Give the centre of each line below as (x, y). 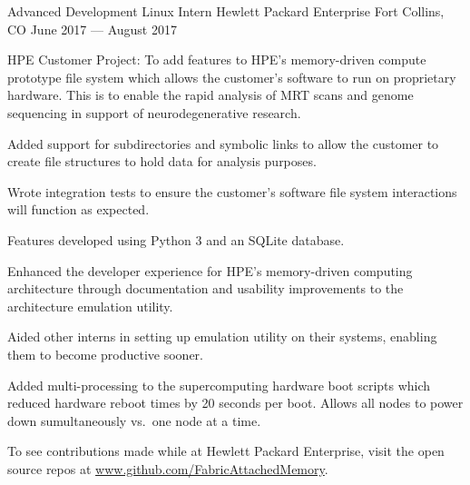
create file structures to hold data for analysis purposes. (162, 161)
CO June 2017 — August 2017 (92, 29)
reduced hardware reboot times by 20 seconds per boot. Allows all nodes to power (235, 403)
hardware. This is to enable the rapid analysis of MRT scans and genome (211, 95)
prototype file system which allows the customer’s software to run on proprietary (232, 77)
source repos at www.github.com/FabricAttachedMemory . (168, 468)
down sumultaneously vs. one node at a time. (134, 420)
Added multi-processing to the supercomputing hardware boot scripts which (219, 385)
